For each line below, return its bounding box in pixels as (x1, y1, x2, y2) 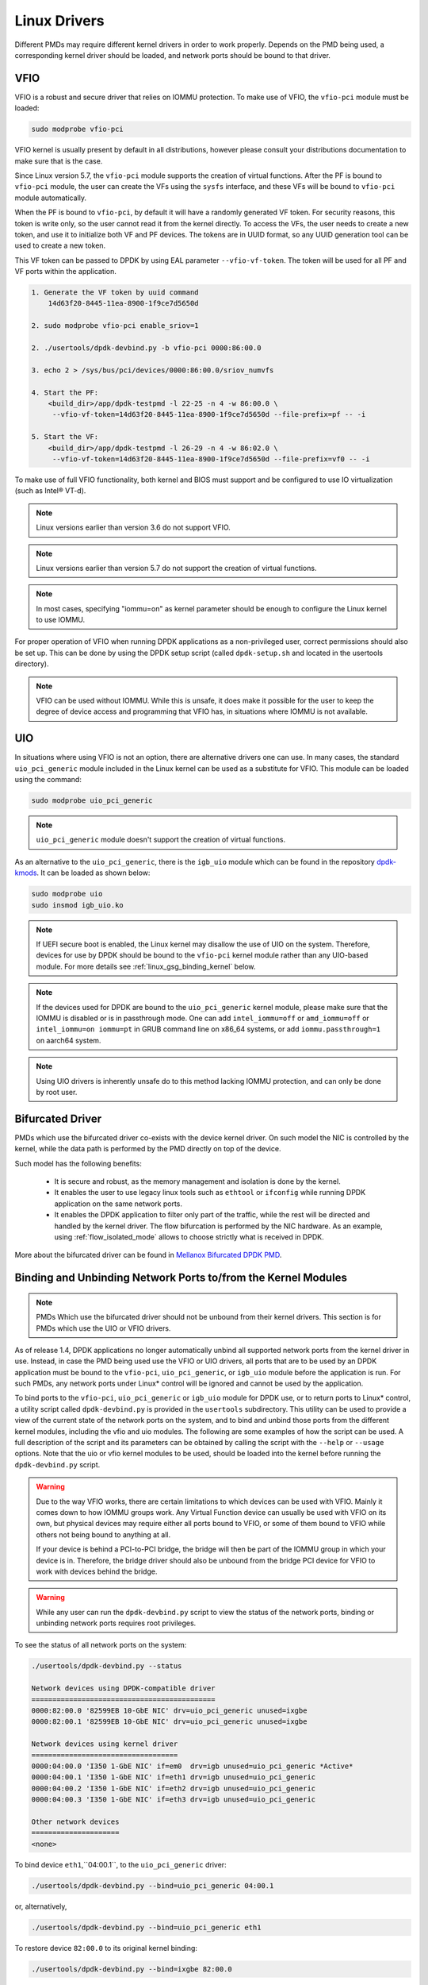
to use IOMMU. (36, 615, 86, 625)
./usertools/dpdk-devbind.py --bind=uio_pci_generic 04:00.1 (31, 1881, 274, 1890)
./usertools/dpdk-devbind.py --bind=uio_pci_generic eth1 (31, 1922, 262, 1932)
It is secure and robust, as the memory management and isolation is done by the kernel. (54, 1176, 341, 1186)
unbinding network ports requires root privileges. (36, 1618, 197, 1628)
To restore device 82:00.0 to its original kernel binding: (14, 1943, 198, 1952)
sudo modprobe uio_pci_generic (31, 796, 154, 805)
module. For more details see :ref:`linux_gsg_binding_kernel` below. (36, 962, 256, 971)
